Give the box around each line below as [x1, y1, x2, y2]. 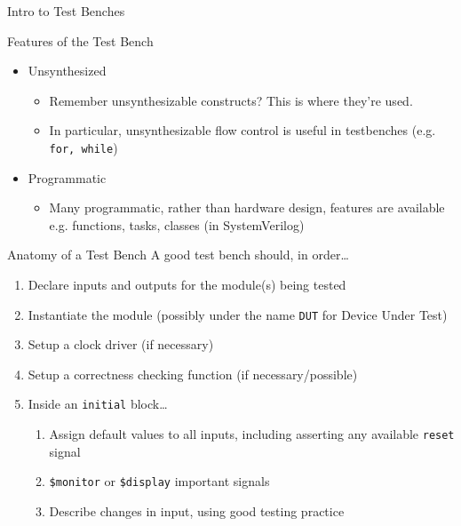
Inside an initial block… [28, 394, 168, 413]
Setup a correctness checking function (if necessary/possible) [28, 364, 358, 383]
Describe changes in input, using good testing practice [49, 502, 345, 520]
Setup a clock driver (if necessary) [28, 335, 214, 354]
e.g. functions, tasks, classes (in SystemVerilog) [49, 215, 305, 234]
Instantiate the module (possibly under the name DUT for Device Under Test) [28, 305, 448, 323]
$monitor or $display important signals [49, 472, 270, 490]
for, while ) [49, 138, 118, 156]
